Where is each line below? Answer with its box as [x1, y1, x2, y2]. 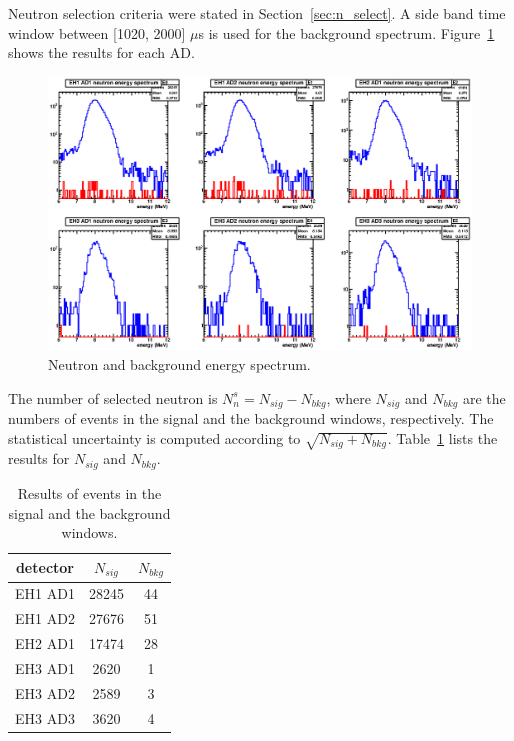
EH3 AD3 [15, 707, 75, 728]
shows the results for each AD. [8, 42, 195, 63]
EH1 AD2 [15, 608, 75, 629]
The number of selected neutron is [8, 387, 218, 408]
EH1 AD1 [15, 583, 75, 604]
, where [326, 387, 371, 408]
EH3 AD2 [15, 682, 75, 703]
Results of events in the [17, 482, 162, 503]
